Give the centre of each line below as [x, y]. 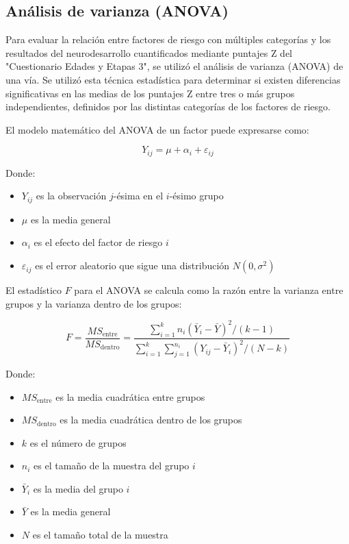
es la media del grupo [78, 488]
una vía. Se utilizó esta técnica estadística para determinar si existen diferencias [173, 79]
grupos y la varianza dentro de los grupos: [94, 303]
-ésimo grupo [196, 196]
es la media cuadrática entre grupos [130, 396]
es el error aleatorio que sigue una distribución [132, 265]
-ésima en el [138, 196]
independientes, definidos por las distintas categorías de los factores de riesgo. [168, 107]
